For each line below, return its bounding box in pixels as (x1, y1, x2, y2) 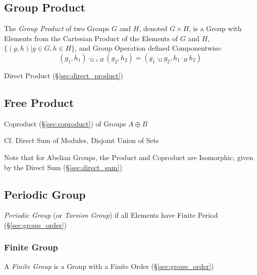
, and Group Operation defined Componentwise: (75, 43, 222, 53)
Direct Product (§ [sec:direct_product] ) (4, 70, 123, 80)
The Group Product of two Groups (4, 23, 110, 34)
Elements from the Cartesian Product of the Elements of (4, 33, 178, 43)
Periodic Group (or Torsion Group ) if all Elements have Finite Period (4, 210, 218, 220)
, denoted (139, 23, 168, 34)
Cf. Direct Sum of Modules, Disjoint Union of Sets (4, 135, 159, 146)
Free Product (4, 94, 74, 110)
